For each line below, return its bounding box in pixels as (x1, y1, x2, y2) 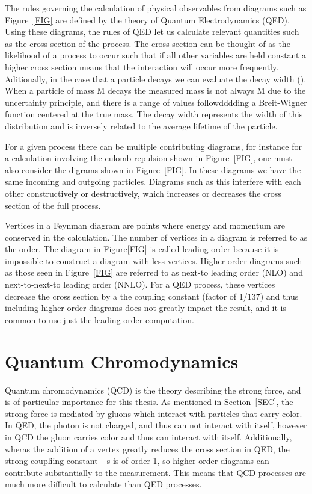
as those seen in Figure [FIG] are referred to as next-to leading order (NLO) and (5, 266, 303, 279)
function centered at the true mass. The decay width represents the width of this (5, 108, 303, 120)
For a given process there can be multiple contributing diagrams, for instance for (5, 140, 302, 152)
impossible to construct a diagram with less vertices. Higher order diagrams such (5, 254, 302, 267)
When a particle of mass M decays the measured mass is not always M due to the (5, 84, 306, 97)
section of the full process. (5, 199, 101, 211)
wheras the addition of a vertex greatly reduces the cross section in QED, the (5, 442, 290, 455)
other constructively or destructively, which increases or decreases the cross (5, 187, 281, 199)
